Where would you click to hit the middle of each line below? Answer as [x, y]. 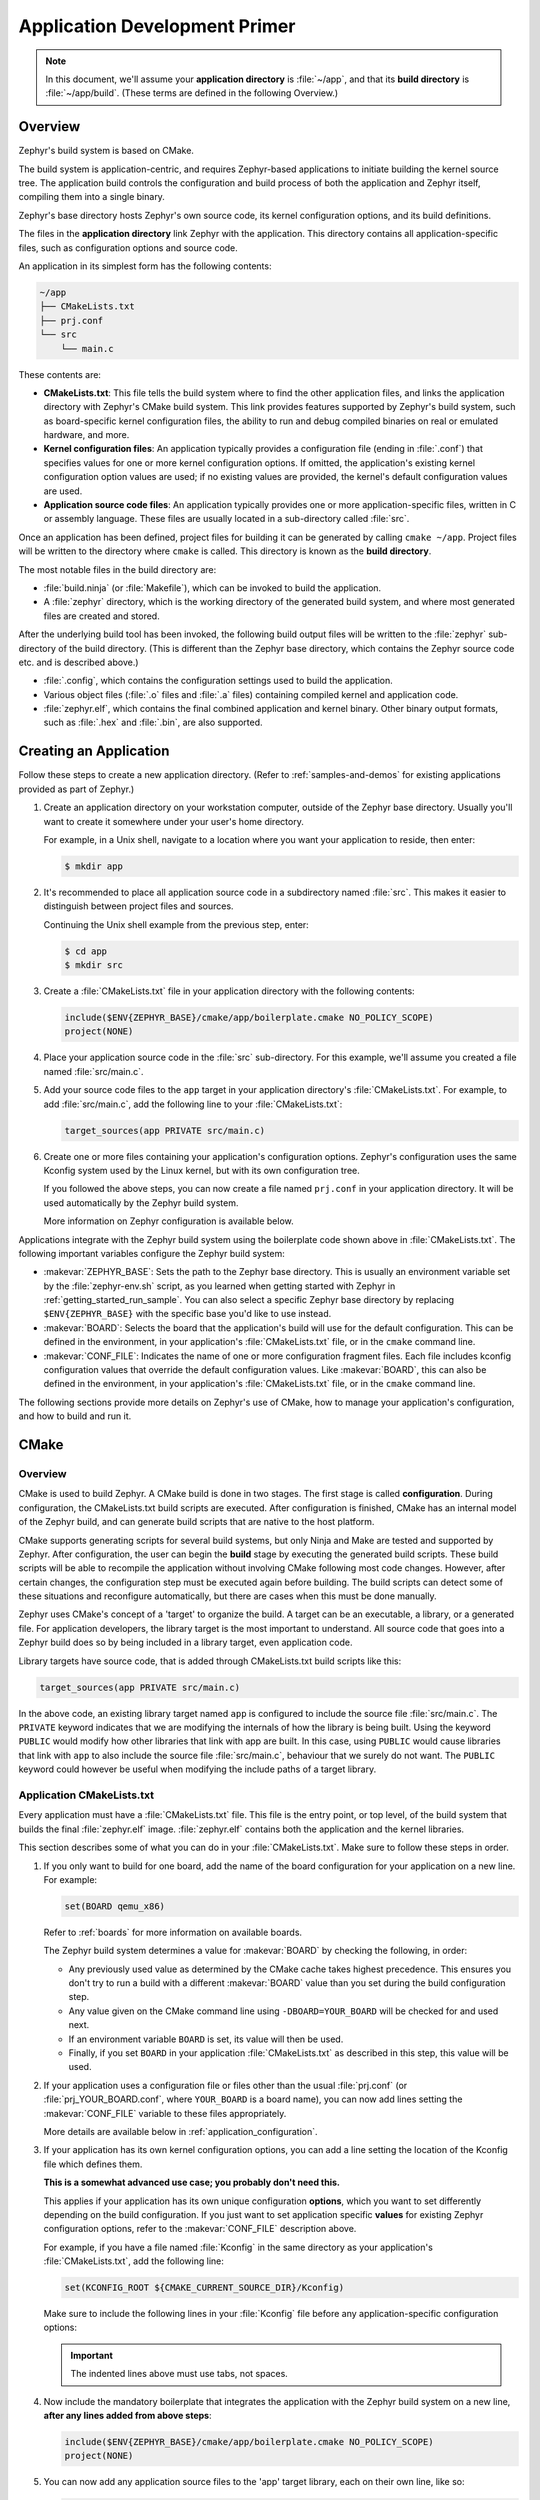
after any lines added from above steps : [127, 2415]
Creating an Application [94, 751]
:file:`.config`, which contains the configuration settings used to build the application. [218, 681]
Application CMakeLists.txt [86, 1795]
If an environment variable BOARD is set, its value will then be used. [206, 2039]
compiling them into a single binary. [91, 197]
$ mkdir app [94, 866]
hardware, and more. [86, 435]
